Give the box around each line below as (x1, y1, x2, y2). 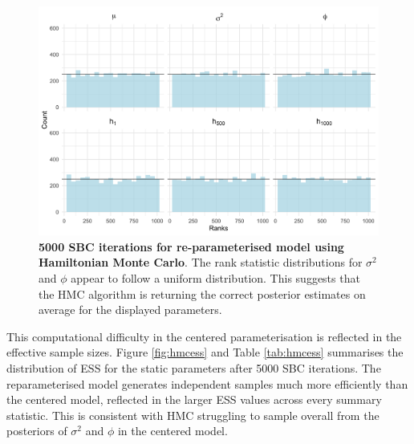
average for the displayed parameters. (39, 301, 222, 318)
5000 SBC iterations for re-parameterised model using (39, 238, 344, 255)
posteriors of (6, 422, 67, 439)
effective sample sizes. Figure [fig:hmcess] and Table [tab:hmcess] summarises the (6, 344, 404, 360)
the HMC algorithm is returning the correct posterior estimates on (39, 285, 366, 302)
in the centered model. (117, 422, 228, 439)
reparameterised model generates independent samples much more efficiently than (6, 375, 408, 392)
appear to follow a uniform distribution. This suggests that (71, 270, 360, 287)
